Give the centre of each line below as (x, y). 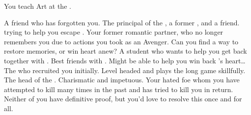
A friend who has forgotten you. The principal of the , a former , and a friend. (122, 22)
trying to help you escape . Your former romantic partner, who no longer (114, 32)
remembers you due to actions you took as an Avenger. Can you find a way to (121, 41)
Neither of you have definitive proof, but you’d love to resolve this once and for (123, 99)
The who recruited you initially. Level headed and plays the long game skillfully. (125, 70)
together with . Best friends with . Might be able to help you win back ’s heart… (125, 60)
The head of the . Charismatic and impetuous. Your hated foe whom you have (122, 80)
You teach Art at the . (38, 6)
